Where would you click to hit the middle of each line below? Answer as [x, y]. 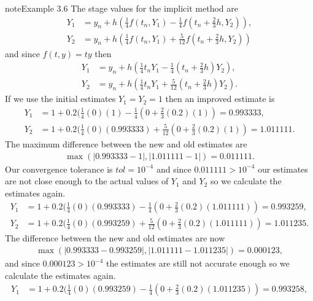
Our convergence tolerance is [59, 169]
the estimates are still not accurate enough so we [198, 263]
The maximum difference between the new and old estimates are [126, 143]
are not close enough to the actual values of [87, 181]
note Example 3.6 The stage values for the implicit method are [122, 8]
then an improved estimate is [220, 99]
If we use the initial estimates [60, 99]
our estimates [283, 169]
